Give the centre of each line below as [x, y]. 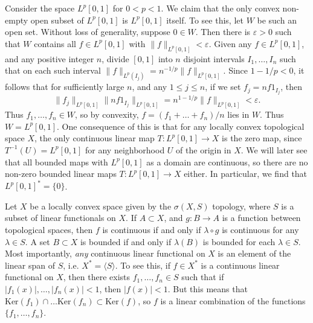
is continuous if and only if [152, 229]
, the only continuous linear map [95, 138]
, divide [115, 58]
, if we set [223, 87]
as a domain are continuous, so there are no [227, 161]
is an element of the [254, 253]
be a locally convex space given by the [101, 206]
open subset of [57, 20]
